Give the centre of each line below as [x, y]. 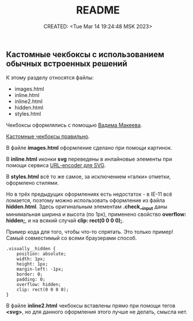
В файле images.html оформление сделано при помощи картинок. [89, 148]
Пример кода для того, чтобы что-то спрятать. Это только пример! [90, 232]
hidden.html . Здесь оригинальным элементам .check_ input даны [87, 207]
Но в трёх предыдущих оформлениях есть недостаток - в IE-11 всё [89, 194]
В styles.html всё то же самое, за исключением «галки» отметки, [88, 177]
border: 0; [30, 275]
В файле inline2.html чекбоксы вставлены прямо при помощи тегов [91, 306]
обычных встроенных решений [67, 63]
